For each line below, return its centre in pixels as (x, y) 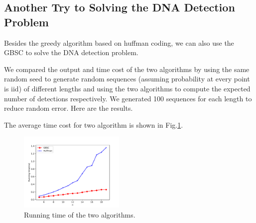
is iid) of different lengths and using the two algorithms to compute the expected (127, 88)
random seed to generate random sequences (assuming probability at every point (127, 79)
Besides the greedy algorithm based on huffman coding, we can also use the (119, 42)
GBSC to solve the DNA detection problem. (71, 52)
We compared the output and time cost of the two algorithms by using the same (127, 69)
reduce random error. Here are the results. (68, 108)
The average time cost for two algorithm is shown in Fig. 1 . (94, 124)
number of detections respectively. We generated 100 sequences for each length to (128, 98)
